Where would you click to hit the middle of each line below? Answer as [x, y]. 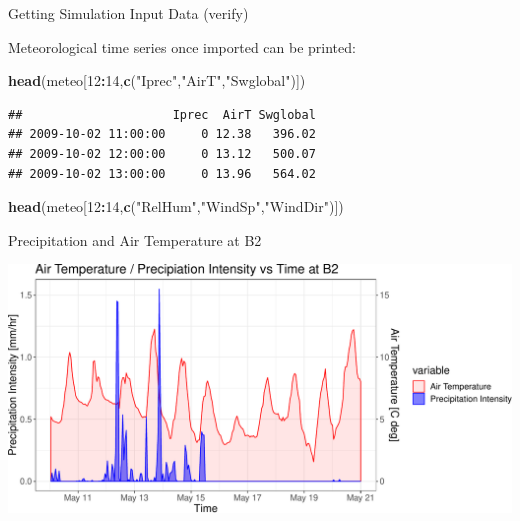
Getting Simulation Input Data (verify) [128, 13]
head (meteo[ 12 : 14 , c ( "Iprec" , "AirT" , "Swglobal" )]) [157, 80]
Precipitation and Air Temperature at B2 [135, 239]
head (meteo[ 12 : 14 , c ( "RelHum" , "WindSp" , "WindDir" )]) [176, 206]
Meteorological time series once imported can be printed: [182, 46]
